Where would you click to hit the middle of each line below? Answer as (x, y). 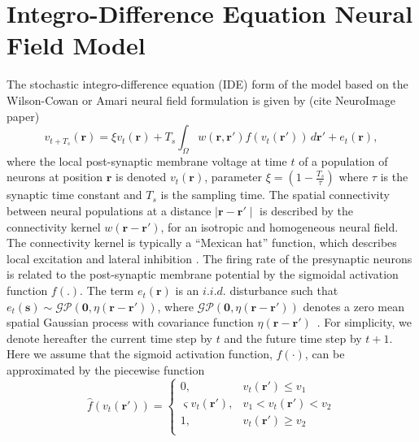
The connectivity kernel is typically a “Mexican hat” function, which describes (202, 243)
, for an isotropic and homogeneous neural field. (279, 226)
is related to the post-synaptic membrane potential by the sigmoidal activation (203, 274)
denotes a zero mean (354, 306)
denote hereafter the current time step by (109, 338)
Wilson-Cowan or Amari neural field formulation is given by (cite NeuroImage (201, 100)
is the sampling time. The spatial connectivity (275, 195)
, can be (325, 354)
